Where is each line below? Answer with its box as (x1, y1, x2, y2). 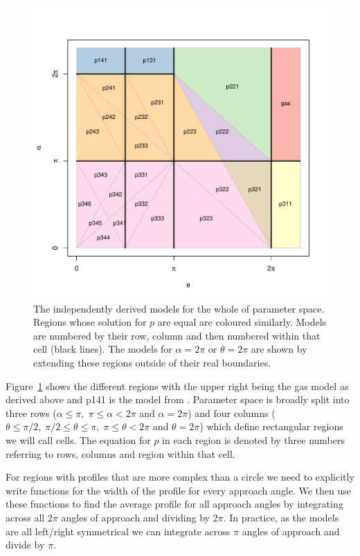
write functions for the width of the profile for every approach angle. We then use (6, 483, 351, 497)
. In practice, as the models (223, 510, 339, 524)
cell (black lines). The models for (33, 342, 172, 356)
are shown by (251, 342, 307, 356)
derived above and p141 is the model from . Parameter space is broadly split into (6, 392, 350, 407)
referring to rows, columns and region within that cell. (6, 446, 235, 461)
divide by (6, 537, 45, 552)
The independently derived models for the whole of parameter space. (33, 301, 325, 315)
